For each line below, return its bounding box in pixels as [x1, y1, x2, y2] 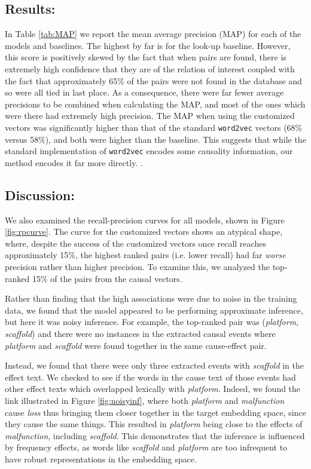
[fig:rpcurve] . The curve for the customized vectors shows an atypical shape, [5, 225, 283, 238]
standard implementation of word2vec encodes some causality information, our [5, 145, 293, 157]
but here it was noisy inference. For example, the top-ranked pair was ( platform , [5, 315, 299, 328]
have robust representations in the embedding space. [5, 452, 197, 465]
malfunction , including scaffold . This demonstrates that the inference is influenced [5, 429, 305, 442]
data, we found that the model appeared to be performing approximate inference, [5, 304, 303, 316]
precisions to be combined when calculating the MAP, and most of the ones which [5, 97, 306, 110]
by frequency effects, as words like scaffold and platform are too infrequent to [5, 441, 288, 453]
